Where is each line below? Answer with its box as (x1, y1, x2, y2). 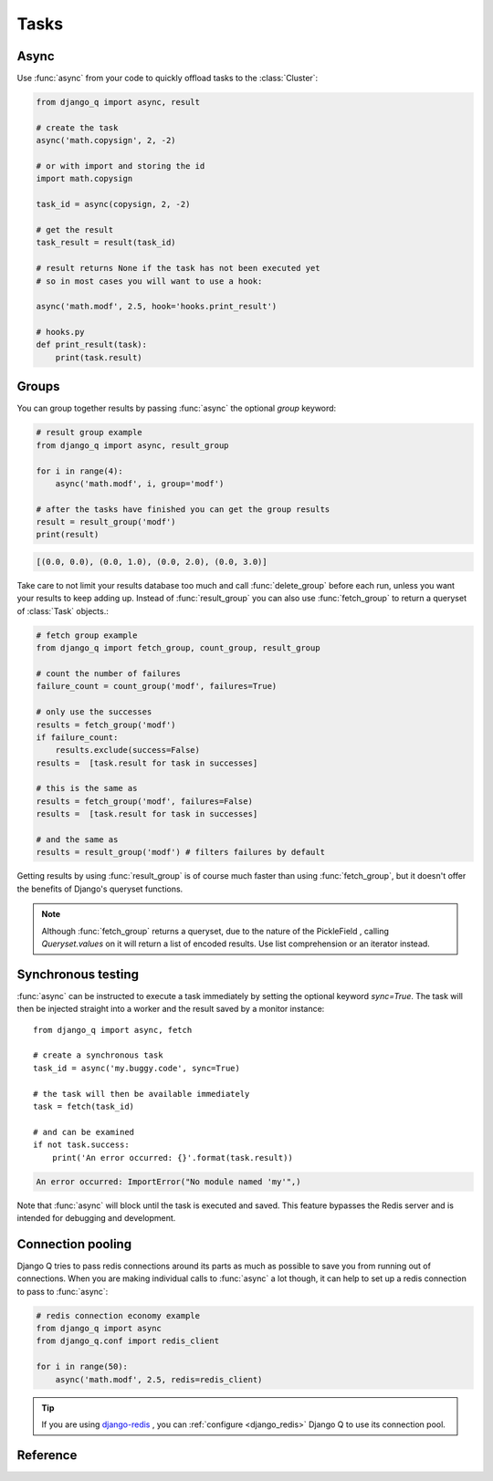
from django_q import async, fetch (33, 1025, 193, 1035)
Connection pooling (16, 1236, 132, 1252)
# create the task (36, 122, 119, 132)
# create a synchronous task (33, 1050, 163, 1060)
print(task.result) (55, 352, 143, 362)
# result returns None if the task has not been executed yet (36, 263, 320, 274)
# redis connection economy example (36, 1310, 201, 1320)
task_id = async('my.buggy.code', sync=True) (33, 1063, 241, 1073)
